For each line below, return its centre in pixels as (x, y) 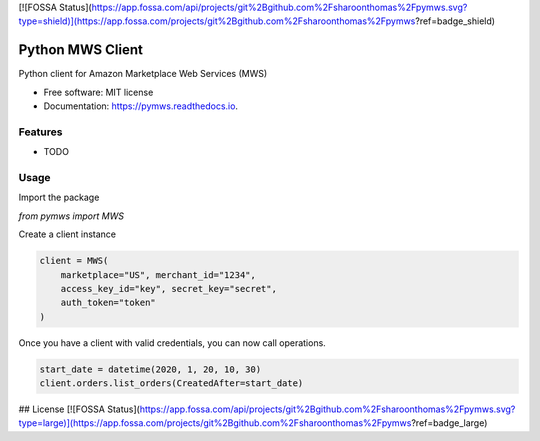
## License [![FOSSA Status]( (79, 409)
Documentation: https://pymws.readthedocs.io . (141, 106)
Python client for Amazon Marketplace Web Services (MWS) (143, 74)
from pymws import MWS (71, 216)
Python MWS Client (81, 50)
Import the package (59, 197)
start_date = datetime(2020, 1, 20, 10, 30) (150, 369)
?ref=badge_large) (449, 423)
